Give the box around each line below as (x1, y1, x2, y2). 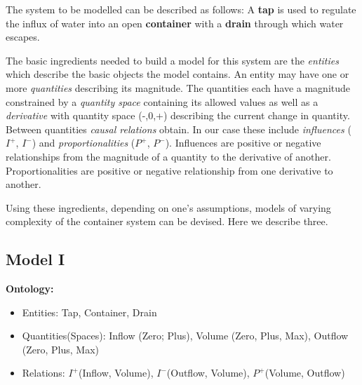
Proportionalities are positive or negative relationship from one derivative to (6, 163, 333, 177)
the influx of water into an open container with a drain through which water (6, 15, 344, 30)
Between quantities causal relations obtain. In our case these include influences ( (6, 121, 351, 136)
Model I (6, 248, 65, 270)
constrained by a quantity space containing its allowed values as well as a (6, 94, 319, 109)
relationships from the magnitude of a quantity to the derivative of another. (6, 149, 331, 163)
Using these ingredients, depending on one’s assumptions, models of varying (6, 200, 331, 215)
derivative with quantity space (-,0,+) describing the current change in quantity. (6, 108, 350, 123)
